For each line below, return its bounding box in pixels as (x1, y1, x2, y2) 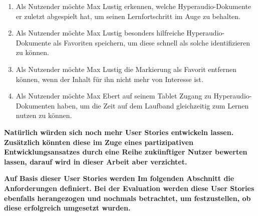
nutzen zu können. (16, 110, 72, 120)
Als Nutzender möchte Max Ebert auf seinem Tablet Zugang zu (16, 90, 211, 101)
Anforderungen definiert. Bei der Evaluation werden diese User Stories (4, 182, 254, 193)
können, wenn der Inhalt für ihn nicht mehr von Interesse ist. (16, 73, 203, 84)
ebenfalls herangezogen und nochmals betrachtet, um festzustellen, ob (4, 192, 251, 203)
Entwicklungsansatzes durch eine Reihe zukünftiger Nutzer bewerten (4, 146, 247, 157)
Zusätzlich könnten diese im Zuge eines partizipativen (4, 136, 194, 147)
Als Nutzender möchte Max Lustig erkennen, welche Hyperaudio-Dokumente (16, 1, 251, 11)
